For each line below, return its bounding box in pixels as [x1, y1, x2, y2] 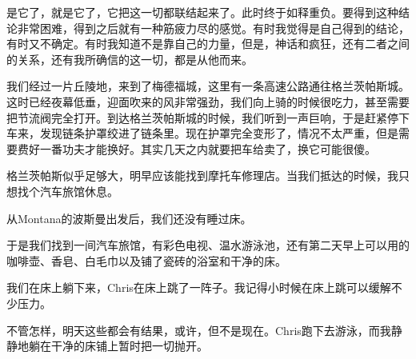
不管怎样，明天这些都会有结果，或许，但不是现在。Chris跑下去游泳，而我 [6, 321, 391, 338]
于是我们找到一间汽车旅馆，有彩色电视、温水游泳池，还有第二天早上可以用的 [6, 237, 410, 253]
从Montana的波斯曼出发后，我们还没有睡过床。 [6, 209, 252, 226]
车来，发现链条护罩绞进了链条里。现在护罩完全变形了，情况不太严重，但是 [6, 125, 398, 142]
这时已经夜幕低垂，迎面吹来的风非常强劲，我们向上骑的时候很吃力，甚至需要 [6, 93, 410, 110]
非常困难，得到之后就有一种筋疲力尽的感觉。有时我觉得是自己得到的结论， [17, 19, 410, 36]
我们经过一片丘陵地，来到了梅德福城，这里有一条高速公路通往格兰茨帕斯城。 [6, 78, 410, 94]
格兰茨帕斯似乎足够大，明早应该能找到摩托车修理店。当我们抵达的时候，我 [6, 167, 398, 184]
